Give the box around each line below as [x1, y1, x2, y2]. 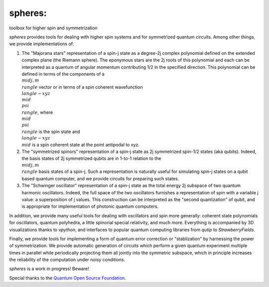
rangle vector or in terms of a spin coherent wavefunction [21, 84, 143, 90]
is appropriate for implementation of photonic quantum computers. [21, 203, 159, 209]
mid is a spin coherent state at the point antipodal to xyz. [21, 142, 139, 147]
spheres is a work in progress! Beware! [9, 266, 89, 272]
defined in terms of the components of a [21, 71, 105, 77]
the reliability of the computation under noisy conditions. [9, 257, 126, 263]
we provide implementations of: [9, 41, 74, 47]
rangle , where [21, 110, 53, 116]
